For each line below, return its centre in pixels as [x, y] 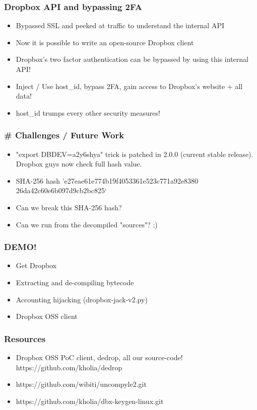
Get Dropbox [36, 265]
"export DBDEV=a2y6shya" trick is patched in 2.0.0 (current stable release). [135, 154]
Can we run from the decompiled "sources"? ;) [87, 224]
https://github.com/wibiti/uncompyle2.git [81, 384]
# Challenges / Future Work [64, 135]
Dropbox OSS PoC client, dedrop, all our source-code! [99, 357]
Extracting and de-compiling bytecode [75, 282]
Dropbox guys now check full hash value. [79, 164]
